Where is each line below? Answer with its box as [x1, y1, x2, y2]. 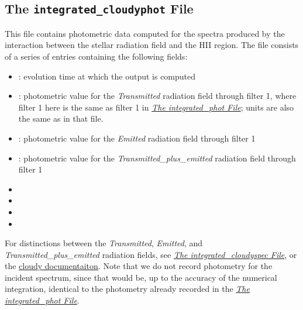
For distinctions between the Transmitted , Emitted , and [5, 237, 203, 249]
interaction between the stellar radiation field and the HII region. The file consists [5, 39, 299, 51]
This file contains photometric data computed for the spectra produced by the [5, 27, 285, 39]
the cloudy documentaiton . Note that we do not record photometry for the [5, 260, 273, 272]
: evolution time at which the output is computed [18, 70, 196, 82]
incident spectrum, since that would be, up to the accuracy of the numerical [5, 271, 277, 283]
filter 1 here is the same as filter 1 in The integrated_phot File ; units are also [18, 101, 294, 113]
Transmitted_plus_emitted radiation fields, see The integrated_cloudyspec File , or [5, 248, 297, 260]
